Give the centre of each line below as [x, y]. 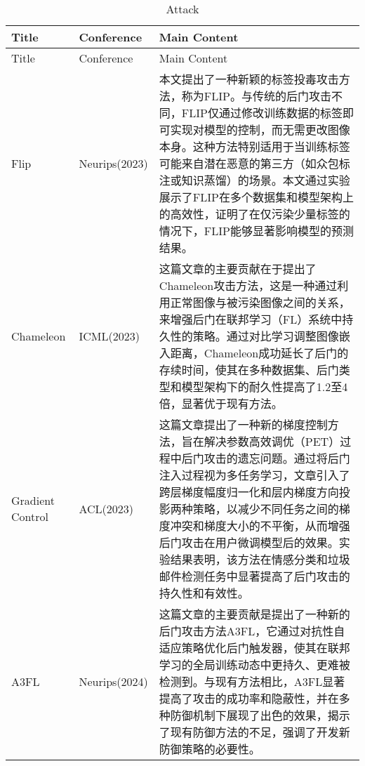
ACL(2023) [106, 508]
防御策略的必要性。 [210, 749]
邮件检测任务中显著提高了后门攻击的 [254, 576]
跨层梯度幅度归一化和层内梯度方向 [249, 492]
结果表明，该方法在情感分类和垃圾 [260, 559]
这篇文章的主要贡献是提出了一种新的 [254, 614]
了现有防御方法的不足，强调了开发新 [254, 732]
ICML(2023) [109, 336]
